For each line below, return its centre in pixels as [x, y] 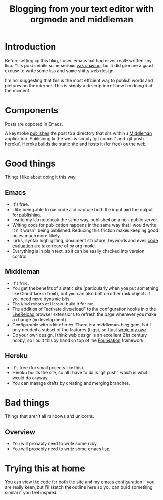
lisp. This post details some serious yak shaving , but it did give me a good [79, 65]
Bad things [27, 403]
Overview [20, 432]
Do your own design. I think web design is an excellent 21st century [80, 335]
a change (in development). [40, 320]
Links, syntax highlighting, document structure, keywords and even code [85, 240]
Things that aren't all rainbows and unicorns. [50, 416]
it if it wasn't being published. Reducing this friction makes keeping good [85, 230]
